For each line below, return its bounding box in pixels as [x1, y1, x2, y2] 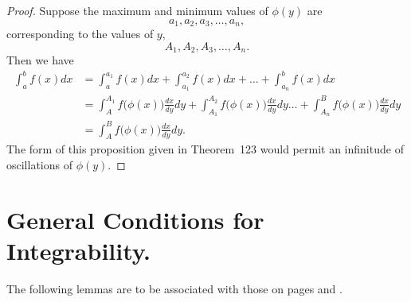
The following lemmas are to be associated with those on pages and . [6, 280, 342, 296]
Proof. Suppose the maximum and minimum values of [6, 2, 268, 18]
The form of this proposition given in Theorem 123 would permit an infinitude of [6, 141, 404, 157]
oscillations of [6, 157, 72, 173]
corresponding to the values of [6, 25, 154, 42]
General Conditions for [6, 203, 264, 235]
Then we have [6, 52, 74, 68]
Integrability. [6, 234, 151, 267]
